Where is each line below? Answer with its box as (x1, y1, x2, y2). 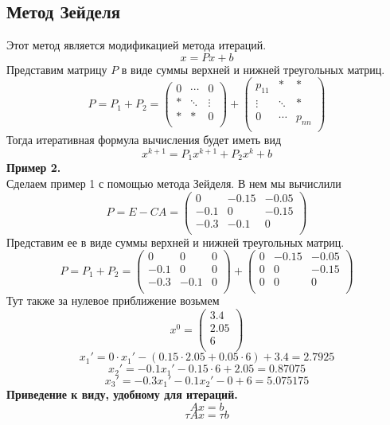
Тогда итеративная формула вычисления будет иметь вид (6, 131, 282, 148)
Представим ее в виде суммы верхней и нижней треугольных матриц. (6, 233, 345, 250)
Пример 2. (6, 159, 61, 176)
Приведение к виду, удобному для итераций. (6, 386, 238, 403)
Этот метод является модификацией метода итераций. (6, 37, 267, 53)
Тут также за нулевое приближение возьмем (6, 292, 220, 309)
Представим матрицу (6, 60, 107, 77)
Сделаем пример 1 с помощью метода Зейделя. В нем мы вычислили (6, 174, 341, 191)
